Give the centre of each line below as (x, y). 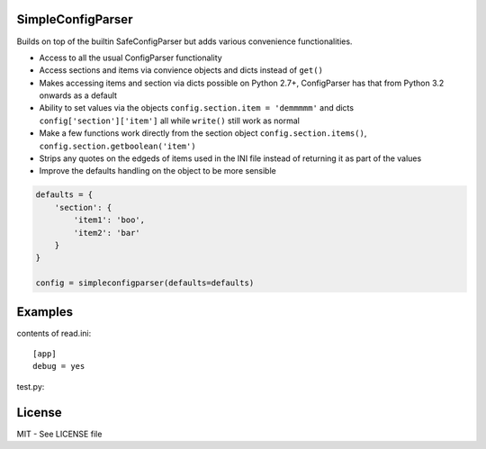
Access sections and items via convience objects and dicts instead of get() (181, 70)
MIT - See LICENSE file (59, 434)
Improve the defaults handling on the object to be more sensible (157, 171)
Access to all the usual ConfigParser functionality (130, 58)
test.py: (31, 386)
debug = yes (59, 366)
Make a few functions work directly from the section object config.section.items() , (203, 133)
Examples (45, 312)
